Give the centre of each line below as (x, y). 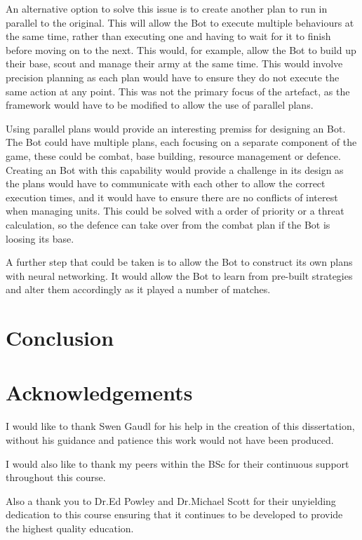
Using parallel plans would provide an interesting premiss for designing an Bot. (176, 128)
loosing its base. (40, 238)
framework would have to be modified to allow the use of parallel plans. (160, 105)
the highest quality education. (70, 528)
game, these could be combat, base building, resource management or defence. (173, 155)
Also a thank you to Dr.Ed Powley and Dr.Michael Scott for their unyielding (171, 500)
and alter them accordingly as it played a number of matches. (138, 289)
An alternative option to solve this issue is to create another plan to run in (167, 8)
